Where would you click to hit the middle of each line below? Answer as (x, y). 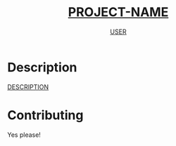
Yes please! (24, 135)
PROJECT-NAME (118, 12)
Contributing (45, 115)
